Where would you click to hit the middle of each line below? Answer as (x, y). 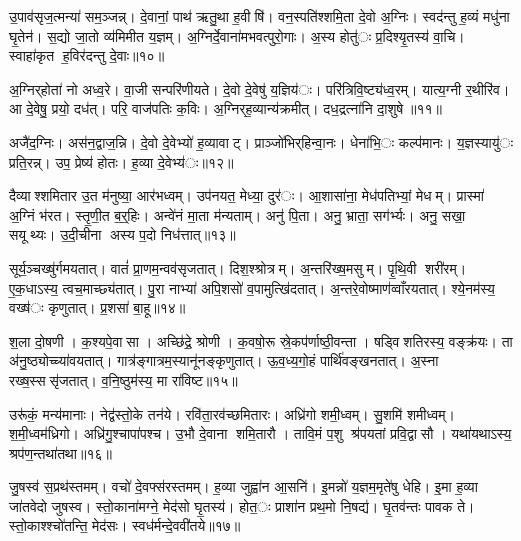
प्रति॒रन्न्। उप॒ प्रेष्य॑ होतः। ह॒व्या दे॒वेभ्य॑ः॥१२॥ (121, 161)
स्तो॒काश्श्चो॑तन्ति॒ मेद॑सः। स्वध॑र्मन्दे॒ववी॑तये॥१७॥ (125, 525)
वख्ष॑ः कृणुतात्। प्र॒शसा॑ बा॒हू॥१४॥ (97, 307)
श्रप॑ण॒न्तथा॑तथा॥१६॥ (60, 452)
